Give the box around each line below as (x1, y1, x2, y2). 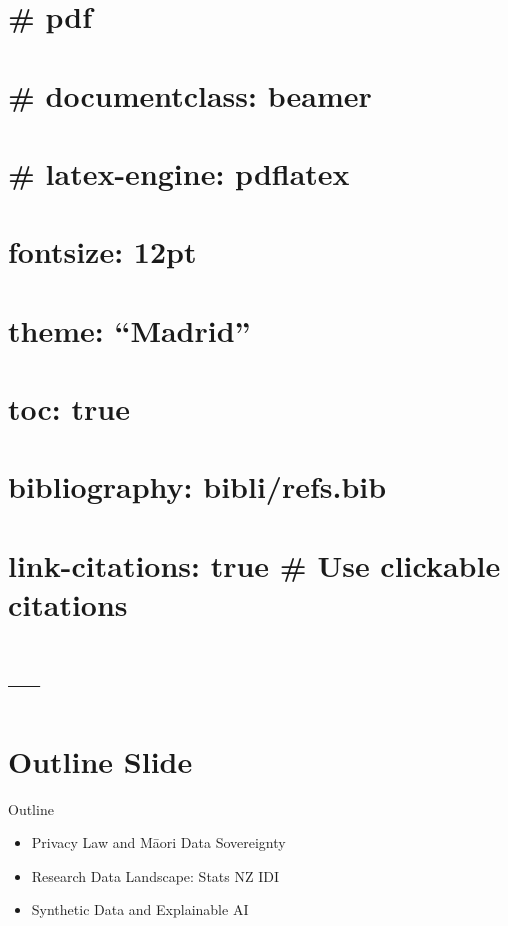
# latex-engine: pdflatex (8, 152, 350, 193)
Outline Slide (8, 740, 193, 781)
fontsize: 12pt (8, 231, 197, 272)
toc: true (8, 388, 130, 429)
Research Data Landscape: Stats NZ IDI (31, 865, 279, 886)
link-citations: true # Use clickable (8, 544, 501, 585)
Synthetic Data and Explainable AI (31, 899, 249, 920)
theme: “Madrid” (8, 309, 251, 350)
